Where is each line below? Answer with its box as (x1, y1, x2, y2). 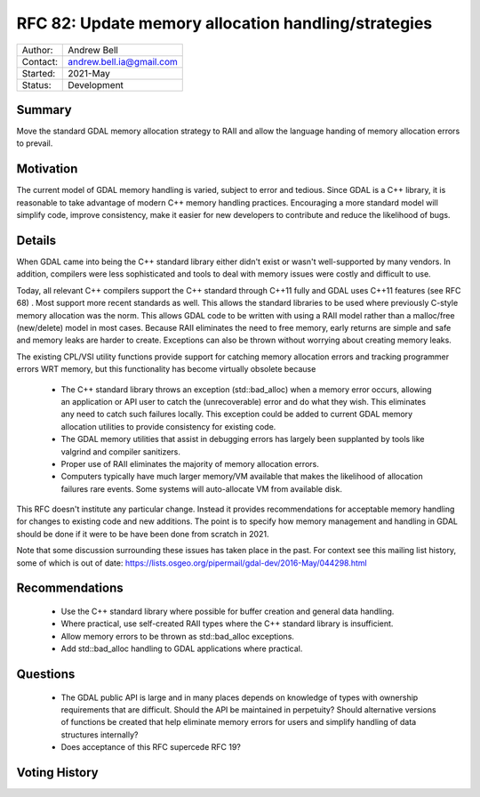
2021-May (68, 67, 110, 79)
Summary (16, 102, 72, 117)
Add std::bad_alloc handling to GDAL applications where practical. (60, 643, 303, 654)
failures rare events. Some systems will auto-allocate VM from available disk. (60, 483, 342, 494)
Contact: (21, 55, 58, 68)
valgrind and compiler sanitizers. (60, 446, 181, 457)
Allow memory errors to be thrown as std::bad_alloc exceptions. (60, 631, 295, 641)
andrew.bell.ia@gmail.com (68, 55, 178, 68)
